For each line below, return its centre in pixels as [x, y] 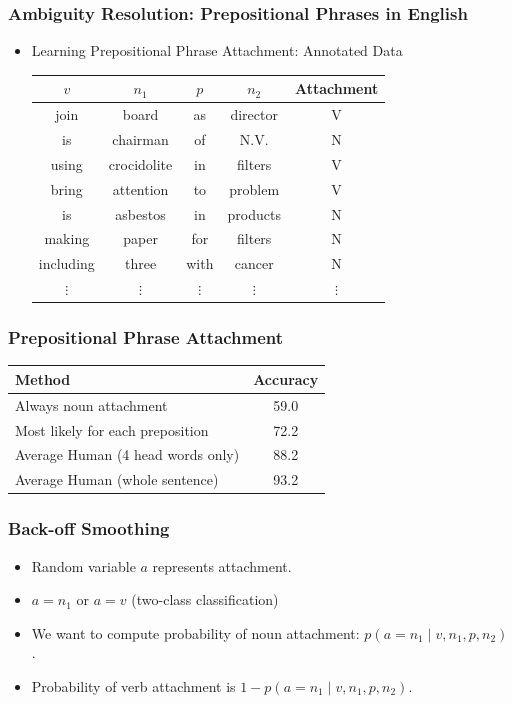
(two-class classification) [205, 599]
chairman [140, 139]
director [254, 114]
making [67, 238]
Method [43, 378]
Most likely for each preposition [112, 429]
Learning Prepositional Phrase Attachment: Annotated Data [217, 50]
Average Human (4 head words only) [127, 454]
